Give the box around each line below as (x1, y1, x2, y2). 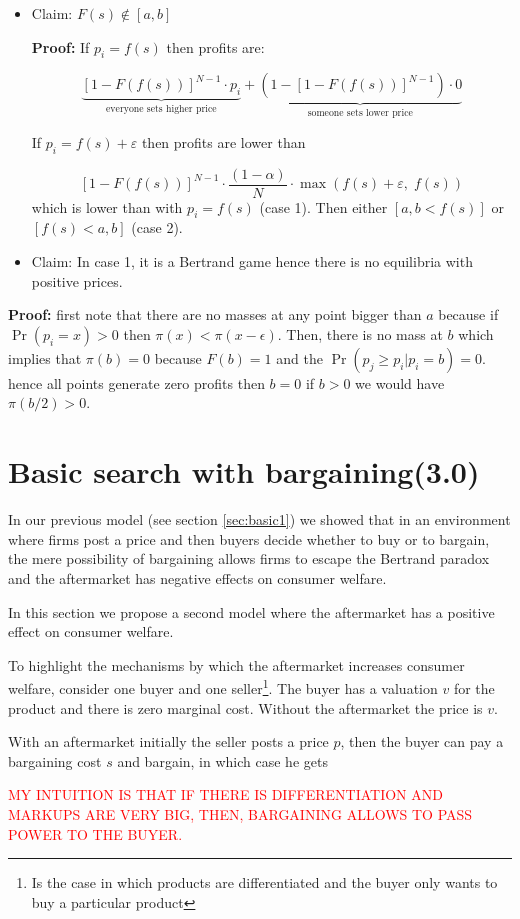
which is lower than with (31, 196, 183, 217)
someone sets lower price (307, 108, 413, 119)
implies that (8, 347, 82, 368)
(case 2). (131, 217, 183, 238)
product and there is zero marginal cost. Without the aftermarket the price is (8, 697, 483, 718)
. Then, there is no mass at (277, 323, 443, 344)
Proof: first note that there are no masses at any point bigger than (8, 304, 422, 325)
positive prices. (31, 270, 123, 291)
